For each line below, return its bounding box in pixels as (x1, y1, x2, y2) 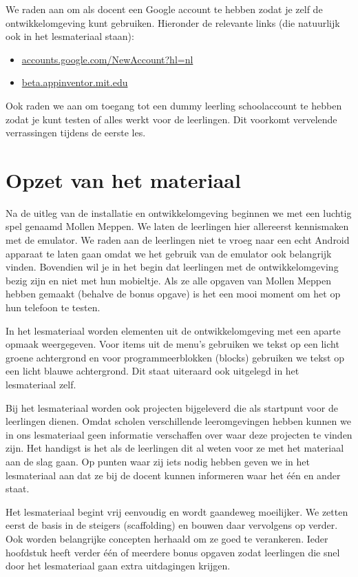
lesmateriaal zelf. (6, 377, 76, 391)
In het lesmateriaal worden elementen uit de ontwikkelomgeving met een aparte (6, 323, 341, 337)
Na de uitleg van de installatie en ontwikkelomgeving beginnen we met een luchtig (6, 205, 352, 220)
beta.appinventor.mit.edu (21, 75, 128, 90)
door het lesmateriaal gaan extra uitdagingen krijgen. (6, 558, 231, 573)
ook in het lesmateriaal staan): (6, 29, 134, 43)
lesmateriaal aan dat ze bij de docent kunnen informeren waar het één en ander (6, 468, 341, 482)
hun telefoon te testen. (6, 300, 101, 315)
